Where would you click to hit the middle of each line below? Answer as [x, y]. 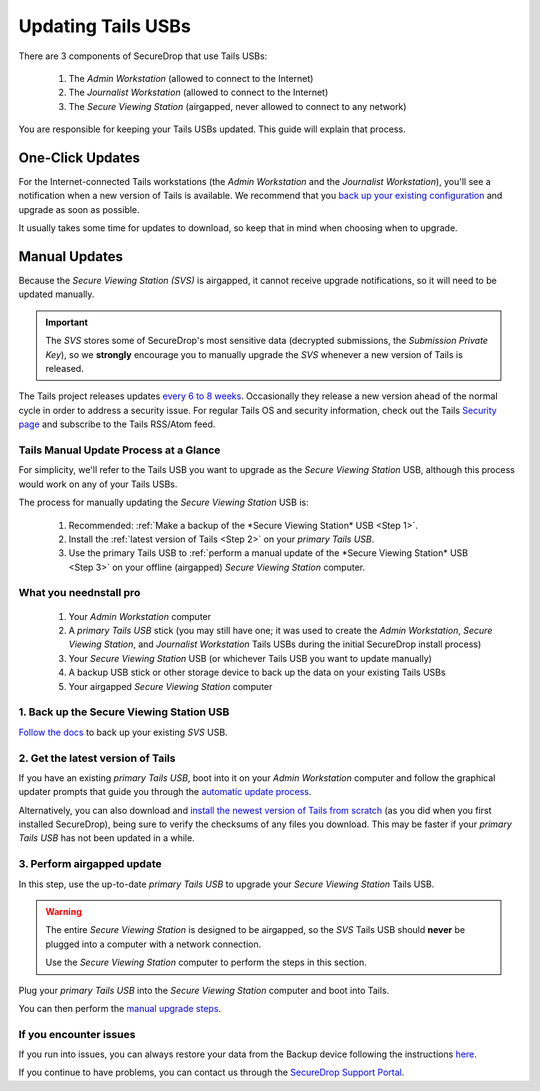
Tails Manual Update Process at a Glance [119, 450]
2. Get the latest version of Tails [97, 758]
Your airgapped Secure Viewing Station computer [170, 686]
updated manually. [56, 294]
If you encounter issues [77, 1034]
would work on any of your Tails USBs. [98, 484]
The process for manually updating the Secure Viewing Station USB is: [163, 502]
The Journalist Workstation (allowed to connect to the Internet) [198, 92]
